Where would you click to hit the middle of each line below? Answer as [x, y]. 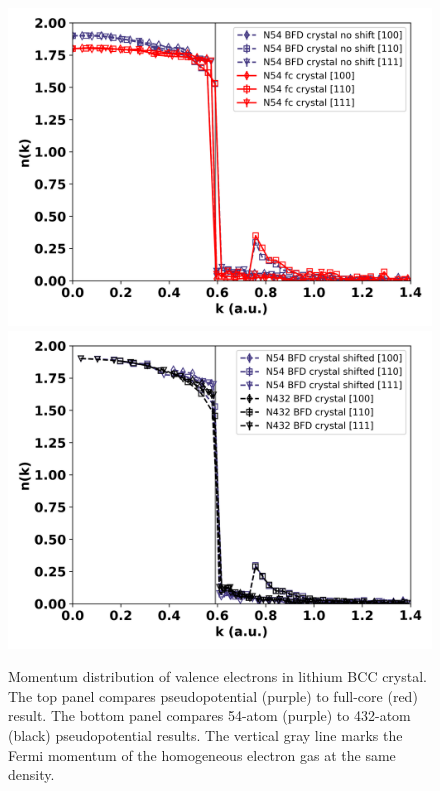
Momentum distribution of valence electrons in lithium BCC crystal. [217, 676]
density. [31, 774]
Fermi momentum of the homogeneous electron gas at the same [202, 754]
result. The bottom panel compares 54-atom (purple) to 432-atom [209, 715]
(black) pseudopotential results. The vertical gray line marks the [205, 734]
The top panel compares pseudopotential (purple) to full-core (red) [213, 695]
